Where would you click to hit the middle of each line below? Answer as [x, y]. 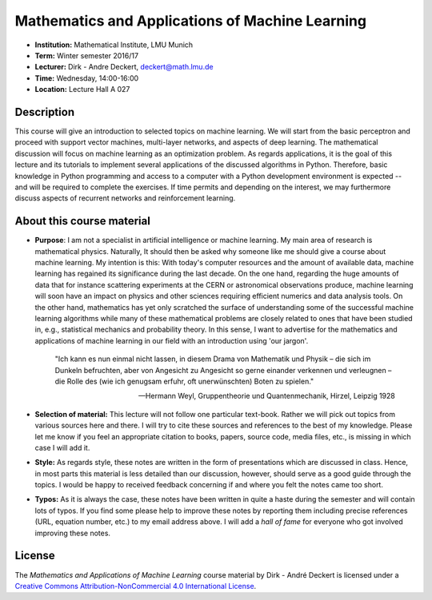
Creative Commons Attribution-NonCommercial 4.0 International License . [136, 586]
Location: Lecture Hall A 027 [82, 89]
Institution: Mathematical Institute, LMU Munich [114, 45]
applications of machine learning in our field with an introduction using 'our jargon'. [172, 340]
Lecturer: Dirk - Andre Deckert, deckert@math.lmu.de [124, 67]
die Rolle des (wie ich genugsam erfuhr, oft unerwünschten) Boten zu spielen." [184, 381]
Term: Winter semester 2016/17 [87, 55]
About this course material [83, 221]
